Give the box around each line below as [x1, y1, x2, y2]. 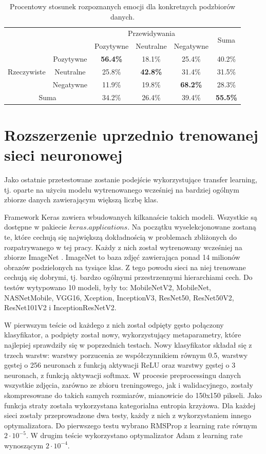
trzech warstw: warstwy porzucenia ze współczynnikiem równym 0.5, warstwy [4, 349, 248, 360]
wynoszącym [4, 440, 44, 450]
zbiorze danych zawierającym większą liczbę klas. [4, 194, 159, 205]
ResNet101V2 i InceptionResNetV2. [4, 302, 117, 313]
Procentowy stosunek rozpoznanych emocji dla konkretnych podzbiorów [9, 1, 236, 11]
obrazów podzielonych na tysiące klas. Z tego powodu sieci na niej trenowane [4, 261, 246, 272]
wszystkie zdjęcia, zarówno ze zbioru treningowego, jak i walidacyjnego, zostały [4, 380, 253, 390]
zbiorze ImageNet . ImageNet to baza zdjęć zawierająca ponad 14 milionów [4, 252, 240, 262]
